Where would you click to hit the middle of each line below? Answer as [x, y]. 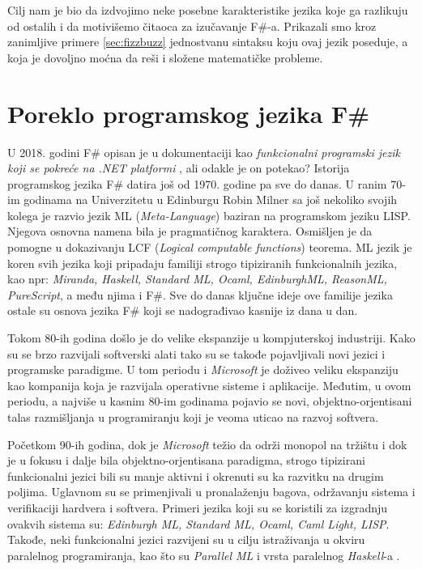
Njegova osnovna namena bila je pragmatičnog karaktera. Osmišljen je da [190, 231]
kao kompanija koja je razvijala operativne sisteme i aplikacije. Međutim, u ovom [209, 385]
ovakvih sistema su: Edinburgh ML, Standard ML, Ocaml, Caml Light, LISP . [198, 523]
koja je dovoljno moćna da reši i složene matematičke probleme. [165, 57]
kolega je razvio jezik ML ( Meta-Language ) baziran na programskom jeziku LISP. [209, 215]
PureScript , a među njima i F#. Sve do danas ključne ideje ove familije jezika [200, 294]
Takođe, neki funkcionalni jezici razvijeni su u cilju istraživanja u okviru [186, 539]
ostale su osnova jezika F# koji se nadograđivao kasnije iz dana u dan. [183, 310]
